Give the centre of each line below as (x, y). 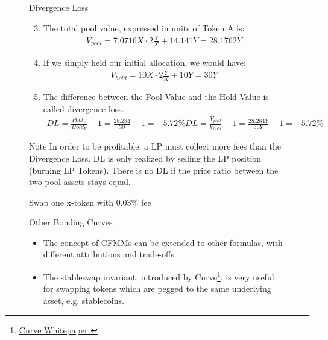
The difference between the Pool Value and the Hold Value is (156, 97)
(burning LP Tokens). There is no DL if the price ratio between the (154, 170)
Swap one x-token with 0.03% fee (90, 202)
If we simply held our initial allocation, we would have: (144, 62)
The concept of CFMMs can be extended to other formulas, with (163, 242)
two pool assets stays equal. (80, 182)
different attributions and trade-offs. (110, 254)
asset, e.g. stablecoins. (84, 300)
